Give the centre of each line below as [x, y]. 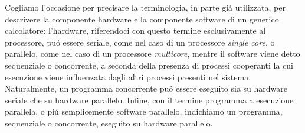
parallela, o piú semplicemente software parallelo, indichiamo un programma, [144, 111]
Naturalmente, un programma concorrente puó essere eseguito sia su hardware [146, 88]
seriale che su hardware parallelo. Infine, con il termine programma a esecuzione [149, 100]
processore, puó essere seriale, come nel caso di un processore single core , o [140, 42]
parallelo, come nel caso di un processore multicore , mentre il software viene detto [152, 53]
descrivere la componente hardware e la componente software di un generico [142, 19]
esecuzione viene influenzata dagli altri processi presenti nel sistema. [128, 77]
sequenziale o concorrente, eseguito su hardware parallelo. [109, 123]
